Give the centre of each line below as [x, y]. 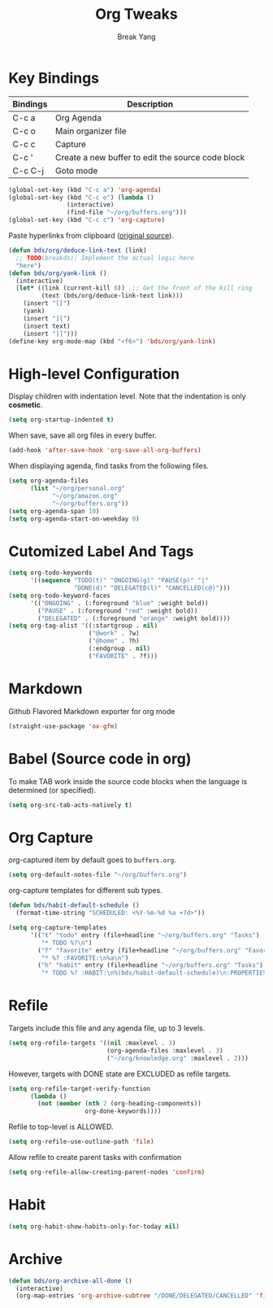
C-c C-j [28, 170]
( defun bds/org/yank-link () [58, 273]
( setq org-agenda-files [49, 481]
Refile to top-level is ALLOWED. [61, 1127]
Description [150, 104]
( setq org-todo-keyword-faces [60, 595]
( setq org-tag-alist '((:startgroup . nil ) [83, 626]
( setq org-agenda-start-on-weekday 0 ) [74, 519]
